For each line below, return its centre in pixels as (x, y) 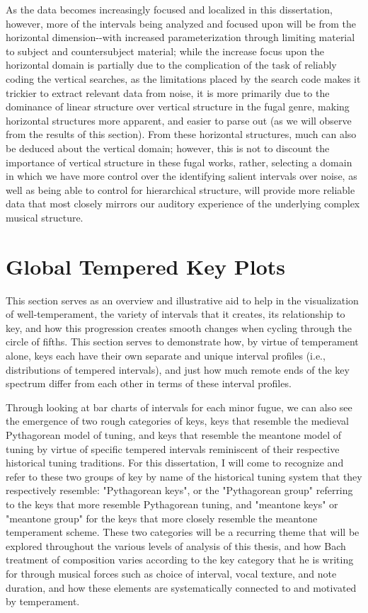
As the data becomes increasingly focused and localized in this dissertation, (169, 9)
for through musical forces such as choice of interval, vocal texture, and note (171, 573)
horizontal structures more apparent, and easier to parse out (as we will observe (179, 120)
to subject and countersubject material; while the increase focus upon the (165, 51)
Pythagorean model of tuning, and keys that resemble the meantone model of (174, 434)
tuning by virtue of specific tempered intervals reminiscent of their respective (173, 448)
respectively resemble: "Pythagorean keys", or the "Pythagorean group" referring (179, 490)
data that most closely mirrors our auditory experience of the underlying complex (183, 204)
